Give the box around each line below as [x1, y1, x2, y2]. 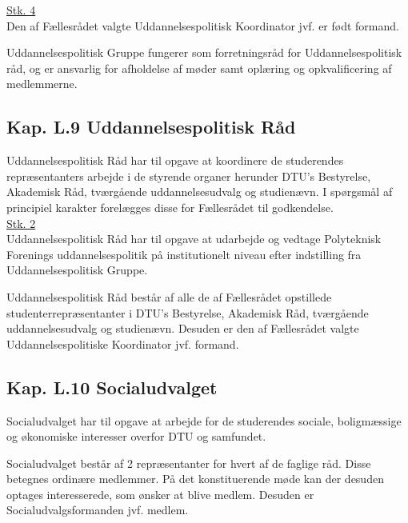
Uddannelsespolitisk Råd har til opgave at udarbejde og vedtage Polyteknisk [6, 230, 382, 247]
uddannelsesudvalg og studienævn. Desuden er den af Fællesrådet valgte [6, 320, 359, 337]
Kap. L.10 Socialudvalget [6, 374, 218, 399]
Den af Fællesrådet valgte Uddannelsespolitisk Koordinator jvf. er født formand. [6, 17, 399, 34]
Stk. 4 [6, 2, 36, 18]
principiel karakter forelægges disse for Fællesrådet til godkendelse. [6, 198, 334, 215]
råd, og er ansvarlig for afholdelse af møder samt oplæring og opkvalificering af [6, 59, 392, 76]
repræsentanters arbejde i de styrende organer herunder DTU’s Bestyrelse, [6, 167, 371, 184]
